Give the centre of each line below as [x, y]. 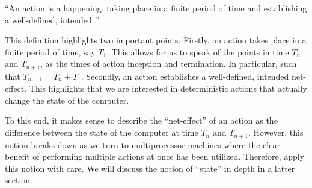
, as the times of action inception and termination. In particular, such [169, 64]
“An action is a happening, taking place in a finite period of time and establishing [156, 8]
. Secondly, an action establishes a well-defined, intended [185, 76]
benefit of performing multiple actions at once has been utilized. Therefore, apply [155, 156]
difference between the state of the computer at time [102, 132]
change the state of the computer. [67, 100]
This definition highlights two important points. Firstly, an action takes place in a [156, 40]
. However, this [276, 132]
